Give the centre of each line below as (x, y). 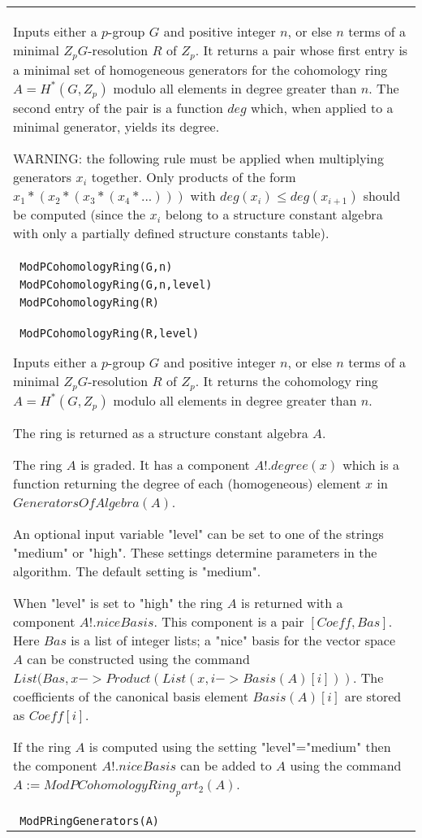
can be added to (226, 765)
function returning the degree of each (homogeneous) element (187, 483)
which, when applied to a (322, 107)
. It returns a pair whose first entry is (301, 50)
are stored (373, 696)
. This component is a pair (229, 621)
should (382, 195)
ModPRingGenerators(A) (90, 821)
